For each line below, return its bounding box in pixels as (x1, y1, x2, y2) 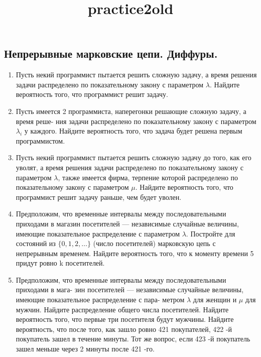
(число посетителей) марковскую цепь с (93, 238, 216, 249)
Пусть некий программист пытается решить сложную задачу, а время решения (16, 69, 257, 80)
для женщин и (193, 294, 237, 305)
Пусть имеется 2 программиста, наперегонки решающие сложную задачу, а (16, 105, 246, 116)
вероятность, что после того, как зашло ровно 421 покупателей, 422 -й (16, 323, 232, 334)
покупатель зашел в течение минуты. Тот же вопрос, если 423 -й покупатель (16, 333, 250, 344)
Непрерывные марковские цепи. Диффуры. (4, 46, 218, 61)
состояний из (16, 238, 56, 249)
